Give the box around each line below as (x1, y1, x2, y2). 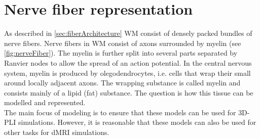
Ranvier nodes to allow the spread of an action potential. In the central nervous (4, 57, 252, 68)
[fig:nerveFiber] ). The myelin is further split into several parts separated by (4, 48, 238, 58)
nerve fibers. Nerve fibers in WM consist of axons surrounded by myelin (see (4, 37, 241, 48)
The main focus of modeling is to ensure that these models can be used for (4, 107, 236, 117)
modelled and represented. (4, 97, 86, 108)
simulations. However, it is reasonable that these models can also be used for (18, 117, 256, 127)
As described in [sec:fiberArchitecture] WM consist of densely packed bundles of (4, 28, 252, 38)
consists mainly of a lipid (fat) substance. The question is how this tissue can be (4, 87, 253, 98)
